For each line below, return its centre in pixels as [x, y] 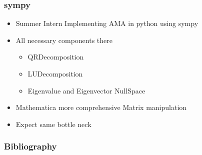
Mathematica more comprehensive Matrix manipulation [101, 107]
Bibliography [30, 146]
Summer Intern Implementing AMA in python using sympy [107, 23]
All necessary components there [64, 40]
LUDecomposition [55, 73]
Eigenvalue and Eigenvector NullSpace [86, 90]
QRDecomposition [56, 57]
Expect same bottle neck [53, 124]
